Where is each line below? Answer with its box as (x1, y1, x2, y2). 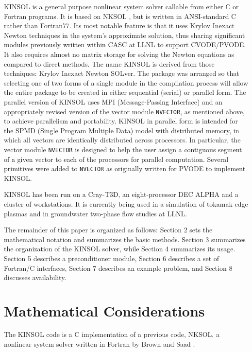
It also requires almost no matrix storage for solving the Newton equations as (4, 49, 234, 59)
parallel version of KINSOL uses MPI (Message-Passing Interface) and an (4, 96, 223, 106)
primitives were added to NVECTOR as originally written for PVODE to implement (4, 163, 246, 174)
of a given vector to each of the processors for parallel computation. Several (4, 154, 229, 164)
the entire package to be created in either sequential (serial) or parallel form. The (4, 87, 246, 97)
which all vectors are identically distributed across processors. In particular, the (4, 135, 241, 145)
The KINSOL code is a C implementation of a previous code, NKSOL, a (4, 329, 219, 339)
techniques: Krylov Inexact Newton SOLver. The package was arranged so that (4, 68, 239, 78)
